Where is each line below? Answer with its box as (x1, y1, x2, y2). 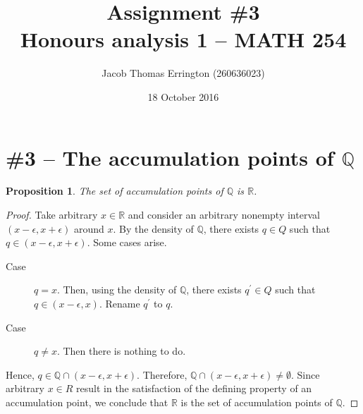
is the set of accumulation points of (180, 394, 333, 409)
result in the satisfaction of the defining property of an (76, 381, 312, 396)
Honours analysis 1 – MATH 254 (20, 25, 347, 54)
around (74, 221, 104, 236)
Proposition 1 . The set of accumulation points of (6, 183, 223, 198)
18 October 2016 (147, 89, 219, 104)
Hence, (6, 367, 35, 382)
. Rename (99, 296, 140, 310)
